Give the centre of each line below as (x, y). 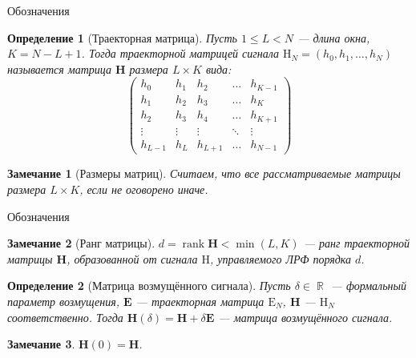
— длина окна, (334, 37)
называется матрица (59, 68)
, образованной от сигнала (132, 258)
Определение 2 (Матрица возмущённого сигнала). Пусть (149, 286)
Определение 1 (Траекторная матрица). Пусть (122, 37)
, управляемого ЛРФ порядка (281, 258)
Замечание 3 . (41, 344)
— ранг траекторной (357, 243)
